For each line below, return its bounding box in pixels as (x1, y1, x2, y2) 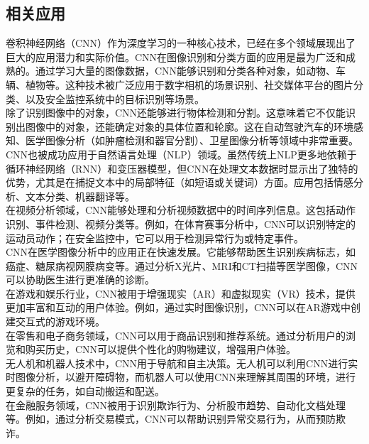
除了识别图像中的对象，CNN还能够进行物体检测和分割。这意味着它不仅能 (6, 105, 346, 120)
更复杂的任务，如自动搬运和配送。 (6, 384, 165, 399)
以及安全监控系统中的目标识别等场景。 (25, 91, 204, 106)
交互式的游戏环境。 (15, 314, 105, 329)
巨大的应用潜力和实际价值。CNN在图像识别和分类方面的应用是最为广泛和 (6, 49, 346, 64)
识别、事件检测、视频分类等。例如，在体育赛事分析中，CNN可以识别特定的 (6, 216, 356, 231)
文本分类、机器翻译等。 (25, 188, 135, 203)
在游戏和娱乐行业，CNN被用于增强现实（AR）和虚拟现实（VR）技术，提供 (6, 286, 356, 300)
